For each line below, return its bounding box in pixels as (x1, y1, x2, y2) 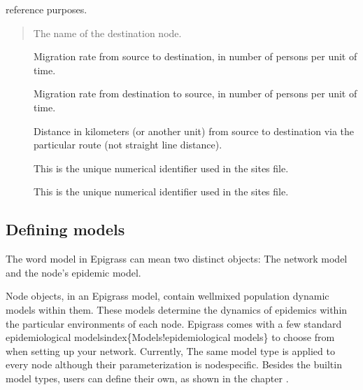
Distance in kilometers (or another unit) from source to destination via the (34, 123, 355, 138)
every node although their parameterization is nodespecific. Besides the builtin (6, 357, 342, 372)
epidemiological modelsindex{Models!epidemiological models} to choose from (6, 330, 335, 344)
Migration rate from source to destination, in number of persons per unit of (34, 49, 357, 64)
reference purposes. (6, 2, 87, 16)
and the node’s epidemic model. (6, 265, 141, 279)
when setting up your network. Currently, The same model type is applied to (6, 343, 335, 358)
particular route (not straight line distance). (34, 137, 222, 152)
